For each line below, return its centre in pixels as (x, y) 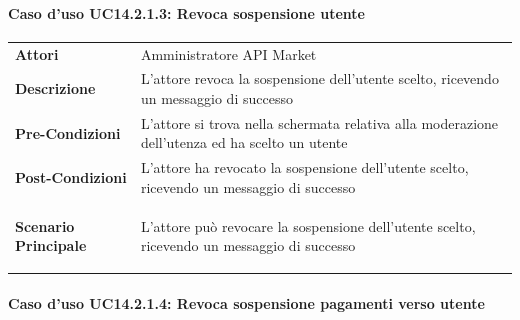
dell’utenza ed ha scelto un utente (244, 142)
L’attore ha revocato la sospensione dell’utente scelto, (304, 167)
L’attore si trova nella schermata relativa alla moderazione (319, 122)
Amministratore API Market (228, 53)
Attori (37, 53)
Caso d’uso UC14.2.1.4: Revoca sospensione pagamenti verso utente (246, 302)
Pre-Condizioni (68, 132)
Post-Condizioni (71, 177)
